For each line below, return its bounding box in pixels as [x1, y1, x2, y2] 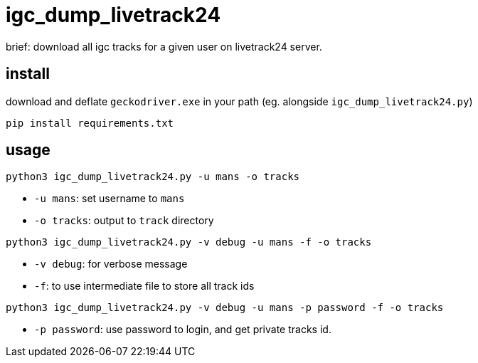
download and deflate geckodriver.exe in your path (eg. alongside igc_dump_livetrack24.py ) [6, 95, 473, 107]
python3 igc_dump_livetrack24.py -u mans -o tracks [6, 171, 300, 183]
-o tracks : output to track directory [34, 214, 214, 227]
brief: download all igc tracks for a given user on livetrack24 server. [6, 40, 322, 53]
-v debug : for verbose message [34, 258, 188, 270]
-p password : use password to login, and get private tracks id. [34, 323, 331, 336]
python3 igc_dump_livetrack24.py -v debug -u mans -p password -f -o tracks [6, 302, 444, 314]
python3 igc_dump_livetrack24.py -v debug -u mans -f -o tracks [6, 236, 372, 248]
